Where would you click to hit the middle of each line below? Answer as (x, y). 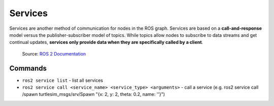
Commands (28, 68)
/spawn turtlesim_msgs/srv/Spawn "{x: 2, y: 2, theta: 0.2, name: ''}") (93, 94)
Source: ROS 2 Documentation (54, 54)
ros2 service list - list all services (63, 80)
